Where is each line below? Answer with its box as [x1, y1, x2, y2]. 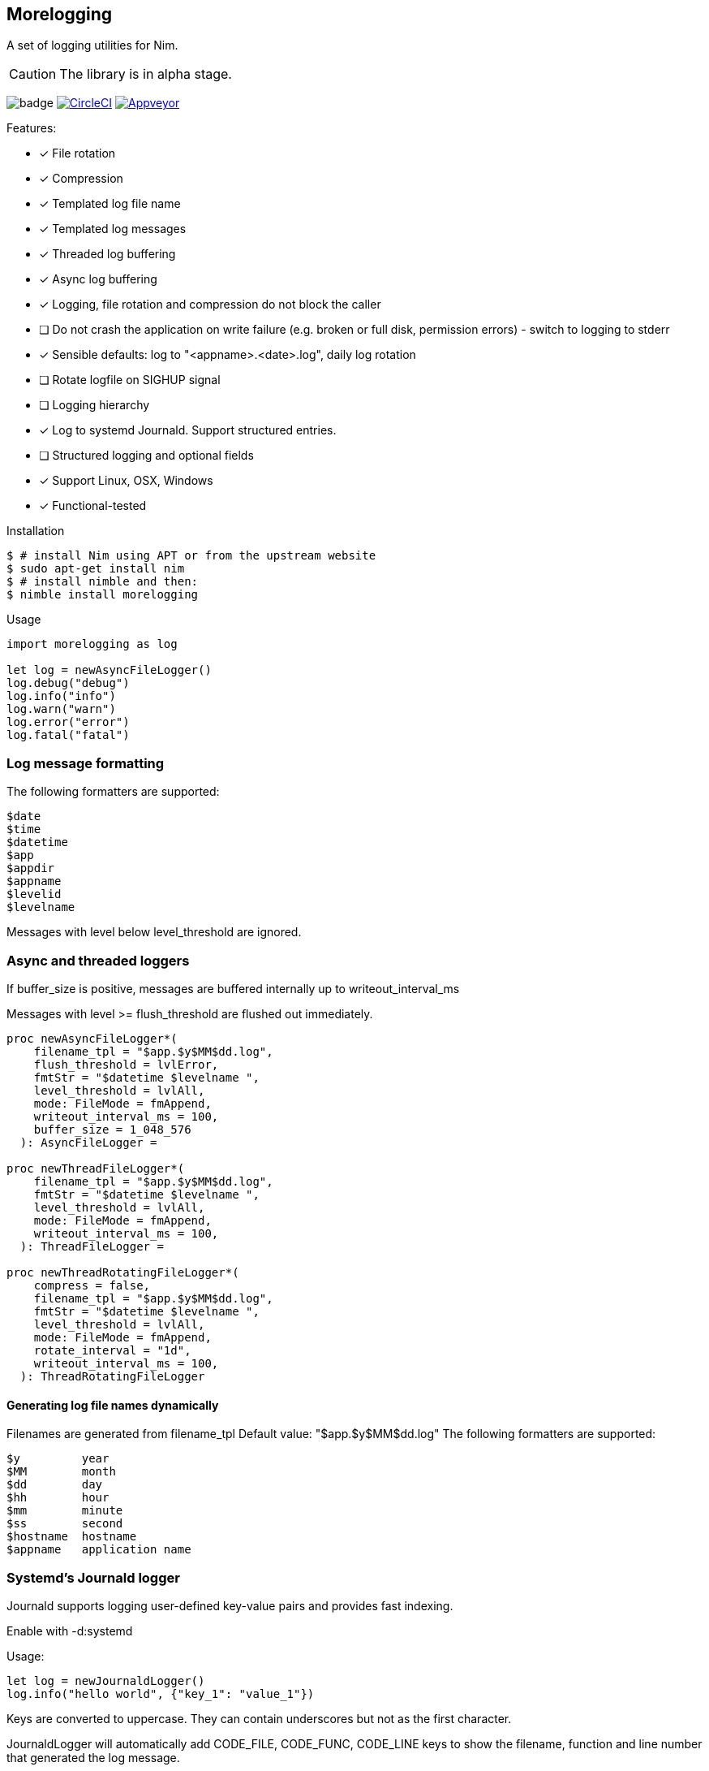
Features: [6, 121, 57, 136]
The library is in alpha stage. [59, 66, 232, 83]
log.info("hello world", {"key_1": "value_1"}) [6, 1687, 315, 1700]
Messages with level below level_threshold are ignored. [6, 925, 302, 939]
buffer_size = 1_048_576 [33, 1122, 191, 1136]
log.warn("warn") [6, 702, 116, 716]
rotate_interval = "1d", [33, 1343, 191, 1357]
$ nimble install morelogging [6, 588, 199, 602]
